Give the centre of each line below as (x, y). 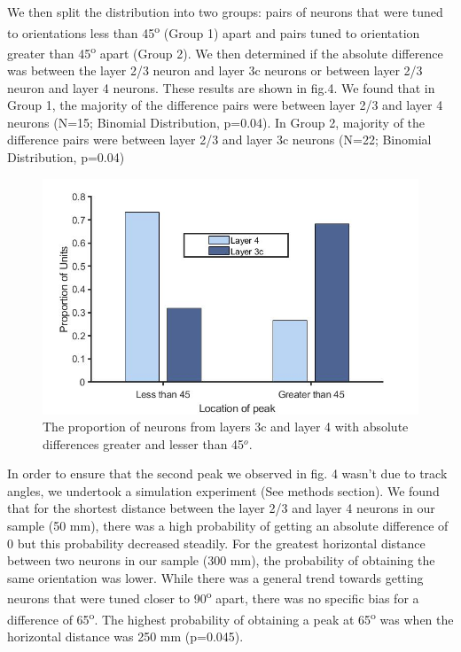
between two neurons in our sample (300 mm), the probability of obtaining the (221, 560)
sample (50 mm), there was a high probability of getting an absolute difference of (228, 526)
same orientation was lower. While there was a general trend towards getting (215, 577)
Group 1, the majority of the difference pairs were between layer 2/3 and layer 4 (225, 105)
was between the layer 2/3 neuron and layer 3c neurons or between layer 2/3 (215, 70)
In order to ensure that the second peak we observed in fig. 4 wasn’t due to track (227, 473)
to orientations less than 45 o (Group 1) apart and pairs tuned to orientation (214, 31)
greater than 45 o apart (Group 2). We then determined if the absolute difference (225, 51)
